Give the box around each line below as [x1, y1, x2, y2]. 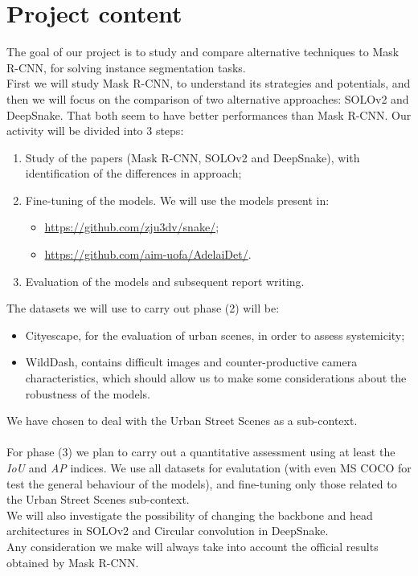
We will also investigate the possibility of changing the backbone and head [6, 506, 373, 523]
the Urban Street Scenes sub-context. [6, 491, 190, 508]
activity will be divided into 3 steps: [6, 122, 184, 139]
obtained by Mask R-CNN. [6, 554, 139, 570]
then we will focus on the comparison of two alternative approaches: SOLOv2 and [6, 90, 409, 107]
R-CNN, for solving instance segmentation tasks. [6, 59, 246, 76]
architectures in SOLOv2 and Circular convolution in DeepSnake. [6, 522, 329, 539]
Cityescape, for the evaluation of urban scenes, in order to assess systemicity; [25, 326, 405, 343]
